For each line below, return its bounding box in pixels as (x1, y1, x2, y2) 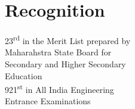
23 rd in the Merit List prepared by (5, 33, 131, 46)
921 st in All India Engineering (5, 82, 114, 95)
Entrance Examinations (5, 95, 91, 107)
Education (5, 69, 42, 82)
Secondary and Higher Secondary (5, 57, 126, 70)
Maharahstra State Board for (5, 46, 112, 58)
